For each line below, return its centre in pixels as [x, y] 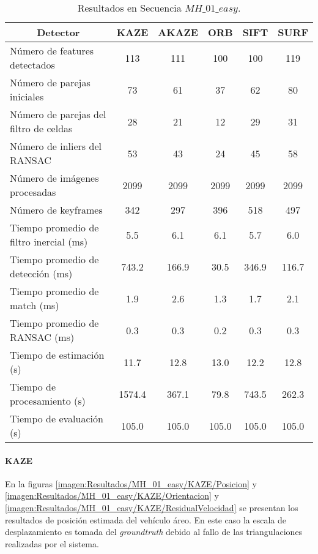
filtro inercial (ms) [49, 241]
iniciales [27, 96]
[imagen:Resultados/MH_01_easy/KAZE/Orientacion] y [112, 496]
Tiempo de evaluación [57, 418]
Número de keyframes [56, 210]
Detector [58, 32]
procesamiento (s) [48, 401]
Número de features [52, 51]
